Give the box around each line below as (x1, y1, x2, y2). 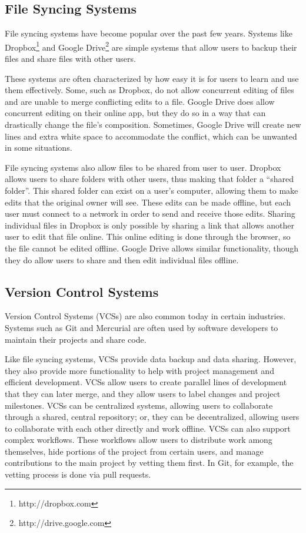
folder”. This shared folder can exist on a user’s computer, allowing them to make (5, 184, 298, 196)
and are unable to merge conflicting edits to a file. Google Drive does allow (5, 95, 275, 107)
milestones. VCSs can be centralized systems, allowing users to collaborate (5, 399, 273, 411)
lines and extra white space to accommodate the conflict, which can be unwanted (5, 130, 297, 142)
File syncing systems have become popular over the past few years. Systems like (5, 27, 292, 39)
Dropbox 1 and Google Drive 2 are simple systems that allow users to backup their (5, 39, 297, 53)
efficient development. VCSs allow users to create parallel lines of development (5, 376, 287, 388)
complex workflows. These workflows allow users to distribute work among (5, 433, 272, 446)
